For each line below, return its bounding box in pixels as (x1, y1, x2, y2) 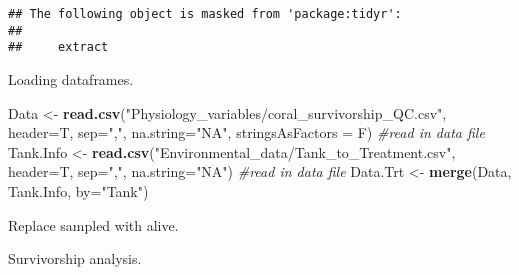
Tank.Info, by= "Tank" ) (8, 180, 149, 201)
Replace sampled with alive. (8, 214, 179, 235)
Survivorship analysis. (8, 248, 142, 269)
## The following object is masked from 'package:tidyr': (8, 7, 402, 21)
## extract (8, 40, 109, 55)
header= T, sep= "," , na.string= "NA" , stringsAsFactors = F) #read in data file (8, 122, 485, 143)
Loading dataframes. (8, 68, 134, 89)
